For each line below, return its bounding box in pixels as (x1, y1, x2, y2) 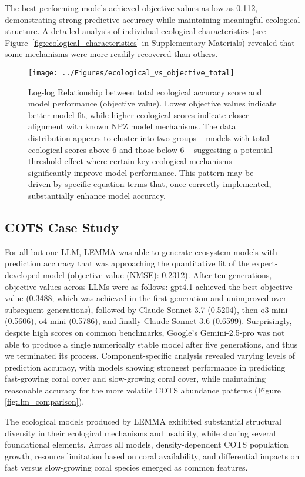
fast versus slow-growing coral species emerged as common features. (5, 461, 248, 473)
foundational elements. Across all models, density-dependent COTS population (5, 438, 289, 451)
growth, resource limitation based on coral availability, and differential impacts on (5, 449, 300, 462)
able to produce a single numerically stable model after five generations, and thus (5, 338, 298, 350)
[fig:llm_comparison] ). (5, 395, 85, 408)
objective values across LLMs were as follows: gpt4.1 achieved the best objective (5, 280, 293, 292)
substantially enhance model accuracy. (28, 189, 166, 201)
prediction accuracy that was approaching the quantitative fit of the (5, 257, 250, 269)
